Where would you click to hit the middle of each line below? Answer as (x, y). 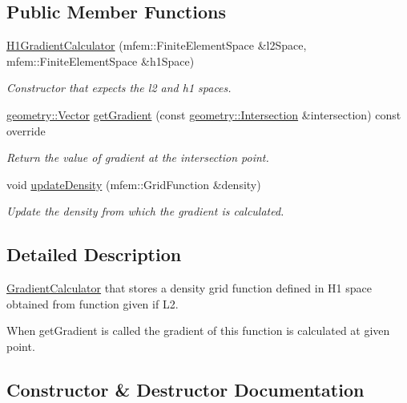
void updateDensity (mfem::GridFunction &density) (134, 184)
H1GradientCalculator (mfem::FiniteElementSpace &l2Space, (157, 45)
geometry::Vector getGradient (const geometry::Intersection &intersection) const (204, 114)
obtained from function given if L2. (93, 303)
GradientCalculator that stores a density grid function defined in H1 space (189, 288)
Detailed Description (94, 254)
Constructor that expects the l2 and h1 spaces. (119, 88)
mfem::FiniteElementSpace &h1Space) (101, 60)
